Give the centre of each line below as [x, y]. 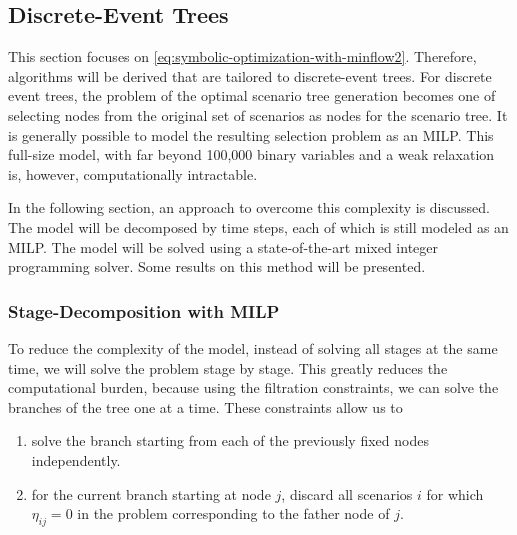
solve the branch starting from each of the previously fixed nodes [230, 440]
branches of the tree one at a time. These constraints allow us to [205, 406]
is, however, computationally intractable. [133, 173]
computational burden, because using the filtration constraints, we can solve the [253, 387]
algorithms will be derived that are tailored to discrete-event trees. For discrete [250, 75]
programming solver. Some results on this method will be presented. [217, 266]
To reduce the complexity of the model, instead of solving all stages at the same [253, 347]
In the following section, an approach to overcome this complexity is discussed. [249, 207]
